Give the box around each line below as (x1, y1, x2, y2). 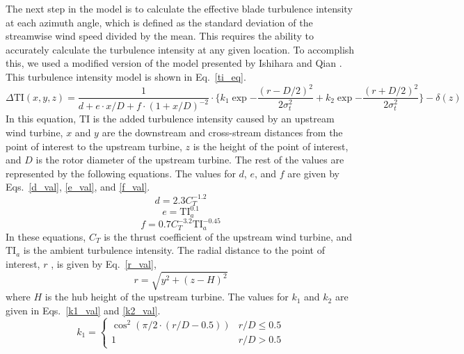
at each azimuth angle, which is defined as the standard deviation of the (6, 15, 313, 29)
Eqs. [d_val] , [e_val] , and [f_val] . (6, 179, 150, 194)
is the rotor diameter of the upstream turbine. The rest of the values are (35, 152, 344, 167)
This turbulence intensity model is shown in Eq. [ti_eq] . (6, 69, 246, 83)
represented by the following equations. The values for (6, 166, 236, 180)
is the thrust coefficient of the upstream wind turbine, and (104, 229, 353, 243)
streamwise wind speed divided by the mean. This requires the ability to (6, 29, 314, 43)
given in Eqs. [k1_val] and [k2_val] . (6, 303, 161, 317)
